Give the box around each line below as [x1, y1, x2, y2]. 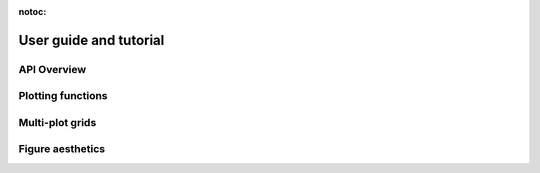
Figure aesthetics [18, 142, 106, 156]
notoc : [18, 6, 47, 17]
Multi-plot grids [18, 115, 97, 129]
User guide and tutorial [18, 31, 165, 49]
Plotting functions [18, 89, 109, 103]
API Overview [18, 62, 87, 76]
